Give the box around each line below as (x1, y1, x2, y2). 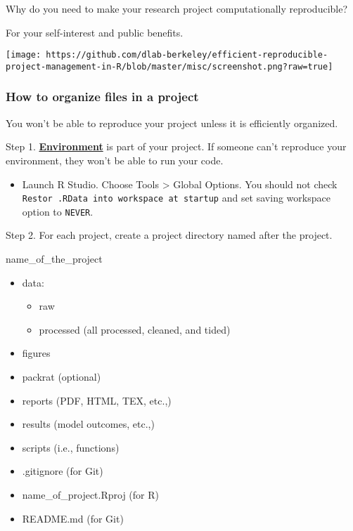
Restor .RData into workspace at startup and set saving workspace (22, 190, 330, 205)
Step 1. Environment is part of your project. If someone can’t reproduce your (6, 139, 347, 154)
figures (22, 346, 51, 360)
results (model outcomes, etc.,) (22, 417, 155, 431)
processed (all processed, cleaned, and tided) (39, 322, 231, 336)
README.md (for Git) (22, 511, 124, 525)
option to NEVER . (22, 204, 94, 218)
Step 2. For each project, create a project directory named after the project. (6, 228, 333, 242)
